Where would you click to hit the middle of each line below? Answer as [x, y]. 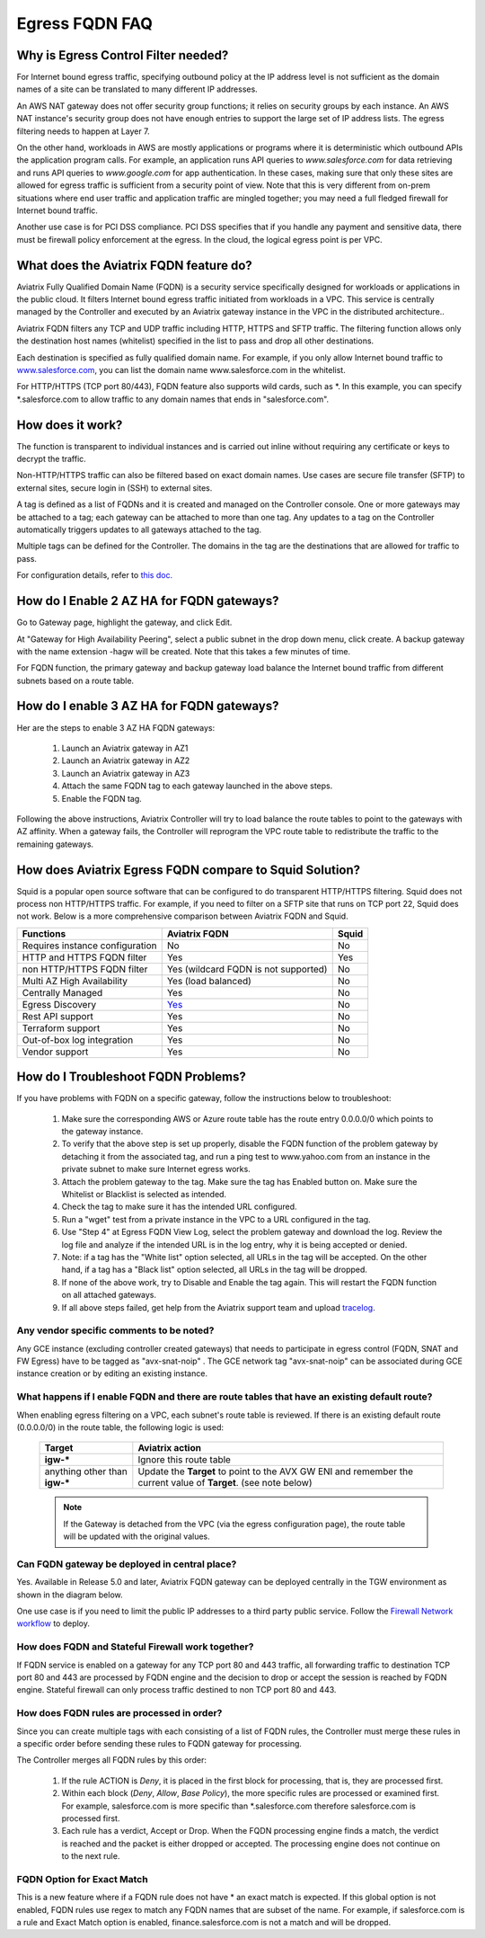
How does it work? [70, 425]
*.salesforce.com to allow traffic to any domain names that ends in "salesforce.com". [173, 399]
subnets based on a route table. [75, 680]
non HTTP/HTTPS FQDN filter [85, 969]
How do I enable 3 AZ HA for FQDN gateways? [148, 706]
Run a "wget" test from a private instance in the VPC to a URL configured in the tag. [216, 1219]
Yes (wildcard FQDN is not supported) [247, 969]
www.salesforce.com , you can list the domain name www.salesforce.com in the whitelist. [181, 370]
